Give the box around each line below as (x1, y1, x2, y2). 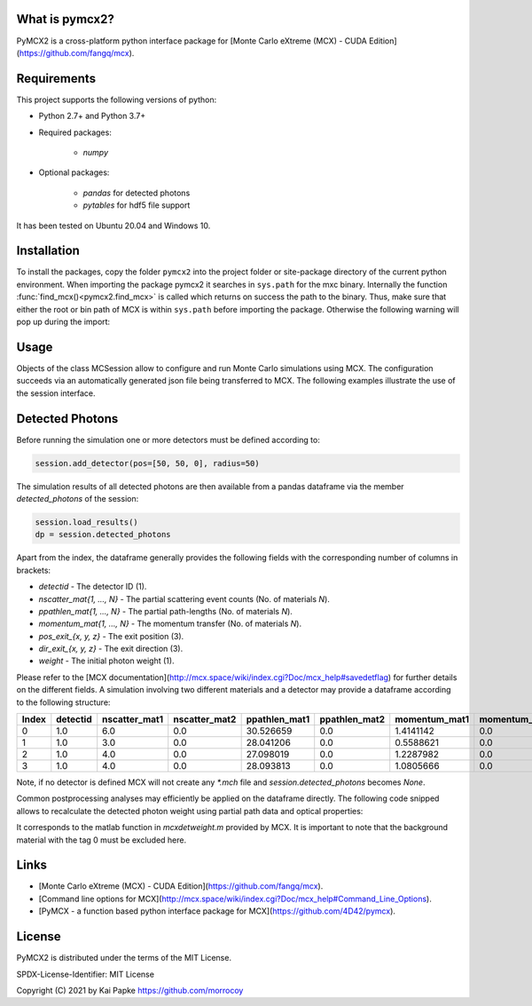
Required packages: (38, 127, 113, 138)
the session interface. (16, 387, 97, 399)
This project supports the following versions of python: (16, 94, 217, 105)
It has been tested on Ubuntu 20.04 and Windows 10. (16, 220, 211, 231)
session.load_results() (35, 517, 139, 527)
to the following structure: (16, 697, 111, 708)
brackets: (16, 565, 51, 575)
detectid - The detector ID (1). (38, 582, 147, 592)
